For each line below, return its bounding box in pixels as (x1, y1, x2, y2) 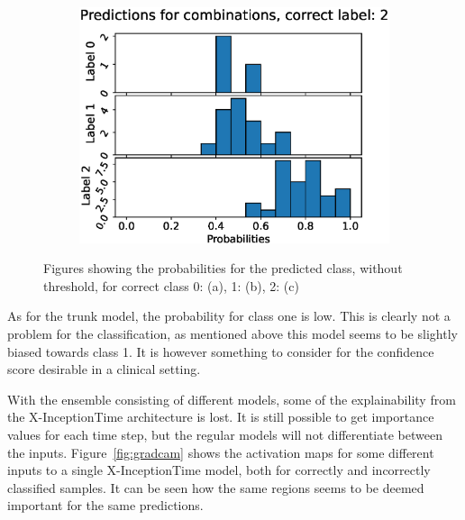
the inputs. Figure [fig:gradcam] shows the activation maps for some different (7, 442, 434, 461)
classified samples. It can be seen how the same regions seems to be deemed (7, 478, 424, 497)
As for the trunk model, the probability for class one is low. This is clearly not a (7, 306, 451, 325)
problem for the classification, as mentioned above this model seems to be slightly (7, 324, 458, 342)
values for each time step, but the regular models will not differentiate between (7, 424, 442, 443)
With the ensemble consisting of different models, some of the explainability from (7, 389, 456, 408)
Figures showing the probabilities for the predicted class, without (43, 259, 403, 278)
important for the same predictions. (7, 496, 204, 515)
